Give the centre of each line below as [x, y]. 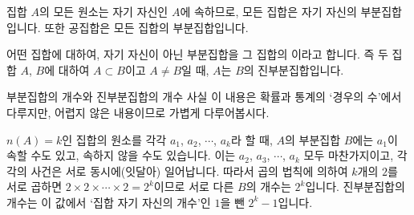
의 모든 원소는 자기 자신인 [103, 11]
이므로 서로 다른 [194, 187]
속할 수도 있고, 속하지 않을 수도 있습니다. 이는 [121, 155]
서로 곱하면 [34, 187]
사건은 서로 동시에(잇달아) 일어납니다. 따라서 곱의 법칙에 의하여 [189, 170]
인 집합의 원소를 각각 [114, 139]
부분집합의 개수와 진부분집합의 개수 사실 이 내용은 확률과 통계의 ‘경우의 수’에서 [204, 97]
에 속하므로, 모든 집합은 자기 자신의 [268, 11]
